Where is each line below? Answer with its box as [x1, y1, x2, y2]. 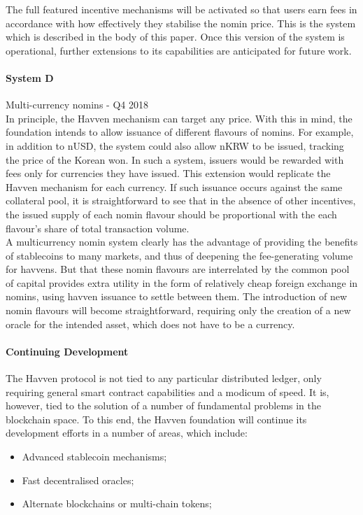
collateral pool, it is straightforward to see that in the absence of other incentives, [6, 193, 356, 208]
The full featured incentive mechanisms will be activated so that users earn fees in [6, 2, 357, 16]
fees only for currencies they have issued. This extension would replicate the [6, 166, 331, 181]
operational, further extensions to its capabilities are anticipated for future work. [6, 43, 352, 57]
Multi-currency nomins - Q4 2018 [6, 97, 148, 112]
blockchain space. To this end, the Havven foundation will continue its [6, 411, 307, 426]
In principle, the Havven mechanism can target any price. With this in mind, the [6, 111, 353, 125]
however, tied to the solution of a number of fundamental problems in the [6, 398, 322, 413]
